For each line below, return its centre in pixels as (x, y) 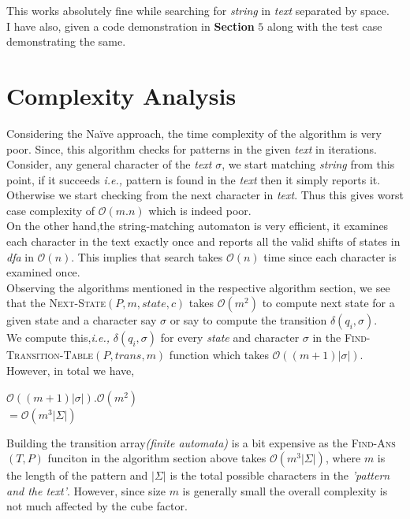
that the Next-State (56, 303)
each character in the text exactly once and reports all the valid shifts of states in (203, 241)
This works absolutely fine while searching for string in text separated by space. (198, 10)
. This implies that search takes (147, 256)
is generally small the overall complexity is (285, 490)
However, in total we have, (71, 371)
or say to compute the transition (248, 320)
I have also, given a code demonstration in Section (130, 26)
